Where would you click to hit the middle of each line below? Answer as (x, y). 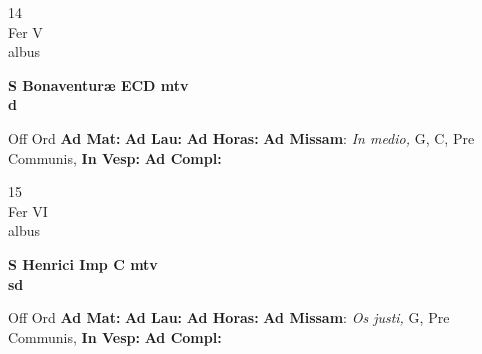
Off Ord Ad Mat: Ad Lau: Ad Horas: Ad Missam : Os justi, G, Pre (229, 317)
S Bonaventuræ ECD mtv (98, 84)
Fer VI (28, 210)
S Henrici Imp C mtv (83, 263)
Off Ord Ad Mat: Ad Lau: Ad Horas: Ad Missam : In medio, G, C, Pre (241, 137)
